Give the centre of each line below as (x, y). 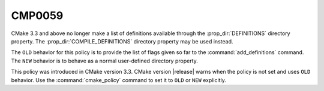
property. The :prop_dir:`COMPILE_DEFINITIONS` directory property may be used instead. (122, 41)
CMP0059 (37, 15)
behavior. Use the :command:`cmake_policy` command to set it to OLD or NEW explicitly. (118, 80)
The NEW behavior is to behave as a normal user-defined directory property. (104, 61)
